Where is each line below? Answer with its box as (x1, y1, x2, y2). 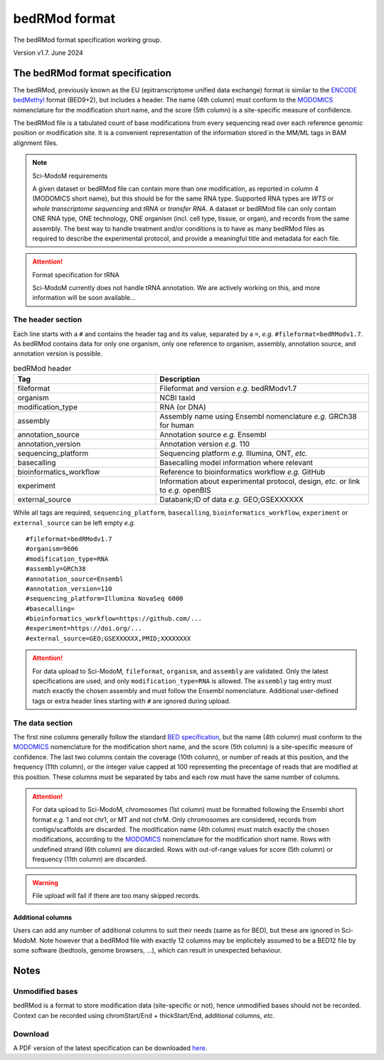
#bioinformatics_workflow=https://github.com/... (26, 615, 203, 623)
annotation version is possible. (13, 349, 103, 358)
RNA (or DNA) (159, 402, 206, 412)
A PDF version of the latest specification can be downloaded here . (13, 1044, 208, 1052)
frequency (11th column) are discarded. (32, 855, 147, 864)
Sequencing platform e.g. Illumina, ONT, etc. (159, 449, 309, 459)
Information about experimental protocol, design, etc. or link (159, 476, 361, 486)
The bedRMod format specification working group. (13, 36, 162, 44)
